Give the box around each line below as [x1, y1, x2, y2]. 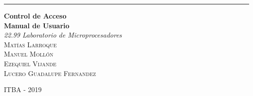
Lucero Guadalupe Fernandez [4, 68, 96, 78]
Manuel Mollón [4, 49, 54, 59]
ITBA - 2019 [4, 84, 42, 95]
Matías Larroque [4, 39, 57, 49]
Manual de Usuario [4, 20, 70, 30]
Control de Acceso [4, 11, 67, 20]
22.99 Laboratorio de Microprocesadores [4, 30, 122, 40]
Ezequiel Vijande [4, 58, 56, 68]
